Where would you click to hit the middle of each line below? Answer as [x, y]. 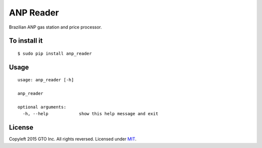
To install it [26, 41]
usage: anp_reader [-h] [46, 80]
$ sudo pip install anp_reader [55, 53]
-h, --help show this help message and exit [90, 114]
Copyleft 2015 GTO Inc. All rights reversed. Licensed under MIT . [73, 139]
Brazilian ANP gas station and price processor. [55, 27]
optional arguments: [42, 107]
